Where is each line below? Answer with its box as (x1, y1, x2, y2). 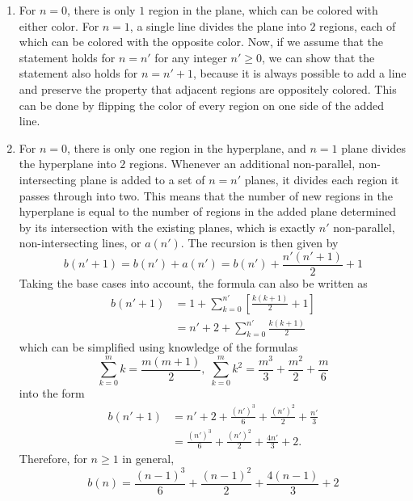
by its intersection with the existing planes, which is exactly (19, 218, 316, 235)
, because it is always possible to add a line (192, 65, 407, 82)
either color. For (19, 17, 99, 34)
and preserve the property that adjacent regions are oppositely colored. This (19, 80, 397, 97)
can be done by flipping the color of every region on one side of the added (19, 96, 385, 113)
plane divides (341, 139, 406, 156)
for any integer (154, 48, 227, 65)
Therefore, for (19, 450, 87, 467)
